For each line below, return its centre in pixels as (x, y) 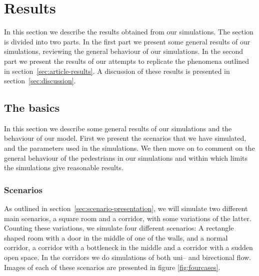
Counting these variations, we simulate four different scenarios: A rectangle (119, 228)
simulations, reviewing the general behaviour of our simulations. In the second (124, 51)
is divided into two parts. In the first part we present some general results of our (127, 41)
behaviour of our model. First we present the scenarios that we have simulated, (125, 138)
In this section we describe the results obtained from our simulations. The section (129, 32)
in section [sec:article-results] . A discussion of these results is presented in (117, 71)
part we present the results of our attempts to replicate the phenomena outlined (127, 61)
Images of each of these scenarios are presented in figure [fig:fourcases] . (112, 267)
